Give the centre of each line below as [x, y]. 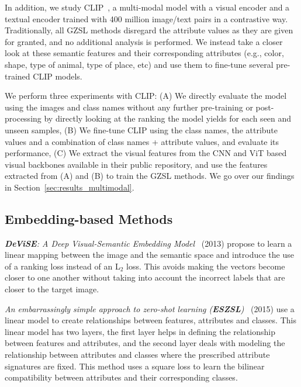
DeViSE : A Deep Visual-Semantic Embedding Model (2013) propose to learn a [148, 243]
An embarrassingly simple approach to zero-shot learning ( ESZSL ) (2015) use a [150, 308]
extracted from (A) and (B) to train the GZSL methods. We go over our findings [150, 176]
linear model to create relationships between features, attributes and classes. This [150, 320]
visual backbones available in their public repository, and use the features [136, 164]
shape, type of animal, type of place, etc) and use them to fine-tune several [139, 64]
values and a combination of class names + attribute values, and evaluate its [142, 141]
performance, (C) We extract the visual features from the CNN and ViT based [146, 153]
